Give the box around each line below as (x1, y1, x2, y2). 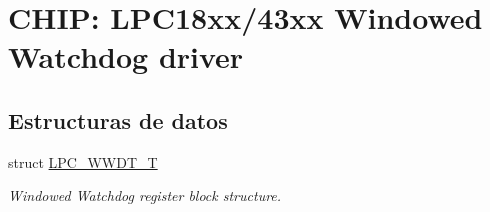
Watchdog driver (8, 36, 244, 77)
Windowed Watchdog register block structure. (8, 185, 282, 206)
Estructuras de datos (8, 104, 228, 135)
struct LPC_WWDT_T (8, 151, 158, 172)
